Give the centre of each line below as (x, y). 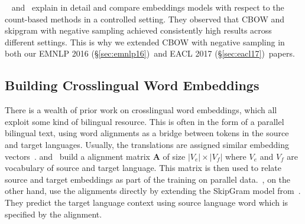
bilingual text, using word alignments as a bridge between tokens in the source (147, 133)
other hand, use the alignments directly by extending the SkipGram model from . (153, 191)
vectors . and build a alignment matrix (77, 156)
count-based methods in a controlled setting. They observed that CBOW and (145, 19)
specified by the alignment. (53, 214)
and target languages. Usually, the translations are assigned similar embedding (147, 144)
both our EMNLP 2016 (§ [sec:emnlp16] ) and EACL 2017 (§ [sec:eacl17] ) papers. (150, 53)
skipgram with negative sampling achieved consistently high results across (138, 30)
